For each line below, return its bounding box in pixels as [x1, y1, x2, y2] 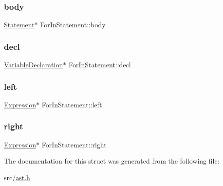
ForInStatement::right [41, 139, 107, 149]
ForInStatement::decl [68, 60, 131, 70]
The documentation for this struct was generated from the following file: [4, 156, 220, 166]
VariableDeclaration [4, 60, 63, 70]
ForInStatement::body [40, 20, 106, 30]
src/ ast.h [4, 172, 30, 182]
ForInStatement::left [41, 99, 102, 109]
